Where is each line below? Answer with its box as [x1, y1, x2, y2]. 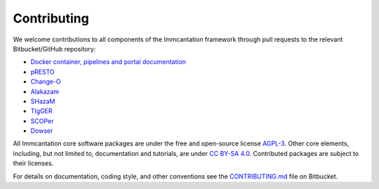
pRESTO [30, 67, 55, 76]
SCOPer [30, 117, 54, 125]
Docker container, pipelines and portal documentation [30, 58, 186, 66]
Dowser [30, 126, 53, 135]
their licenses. [13, 159, 54, 168]
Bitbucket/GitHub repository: [13, 44, 96, 53]
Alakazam [30, 87, 60, 96]
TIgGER [30, 107, 53, 115]
